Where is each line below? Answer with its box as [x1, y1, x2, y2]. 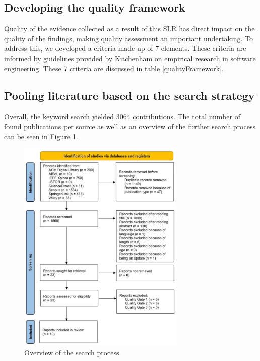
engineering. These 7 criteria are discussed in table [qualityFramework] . [4, 63, 224, 73]
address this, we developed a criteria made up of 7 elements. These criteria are [4, 43, 246, 54]
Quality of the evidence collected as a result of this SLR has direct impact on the [4, 23, 255, 34]
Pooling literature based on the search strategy [4, 87, 255, 103]
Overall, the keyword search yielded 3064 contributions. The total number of [4, 111, 240, 122]
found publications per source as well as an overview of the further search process [4, 121, 255, 131]
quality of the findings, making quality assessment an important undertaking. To [4, 33, 253, 43]
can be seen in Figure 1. [4, 131, 78, 141]
